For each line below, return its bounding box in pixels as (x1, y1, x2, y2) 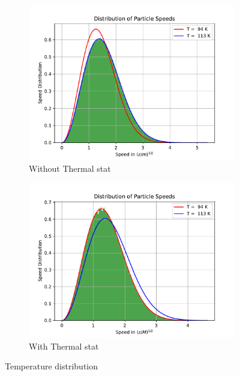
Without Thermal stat (29, 162, 111, 174)
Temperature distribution (5, 360, 98, 372)
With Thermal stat (29, 339, 99, 352)
